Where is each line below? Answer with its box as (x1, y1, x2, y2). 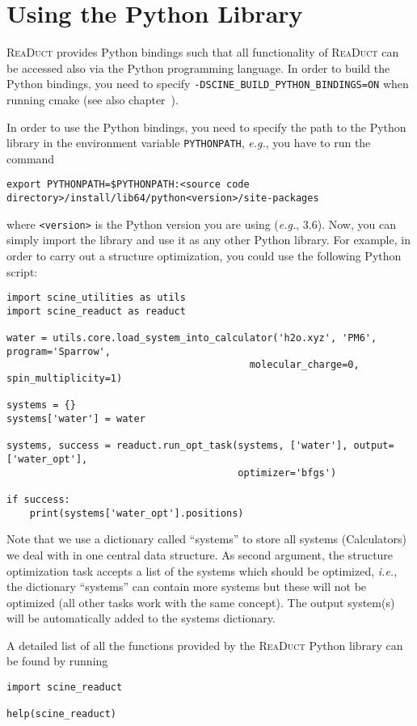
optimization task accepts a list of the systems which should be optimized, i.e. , (6, 562, 398, 579)
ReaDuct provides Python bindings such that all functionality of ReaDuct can (6, 44, 399, 61)
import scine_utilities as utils (6, 292, 186, 304)
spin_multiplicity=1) (6, 373, 123, 385)
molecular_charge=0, (249, 359, 360, 371)
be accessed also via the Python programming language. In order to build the (6, 59, 390, 76)
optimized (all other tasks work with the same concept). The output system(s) (6, 593, 395, 610)
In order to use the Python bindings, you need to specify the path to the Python (6, 118, 406, 135)
